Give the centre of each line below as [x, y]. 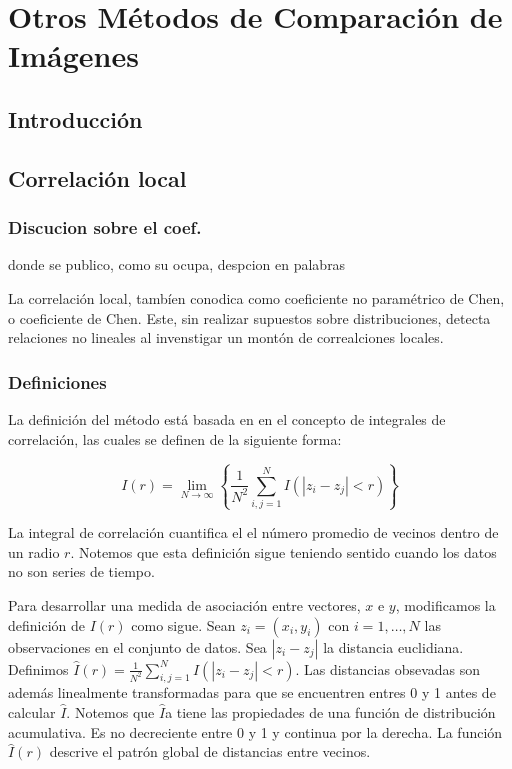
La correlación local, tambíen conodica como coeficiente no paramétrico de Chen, [256, 297]
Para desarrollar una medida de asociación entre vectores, [184, 605]
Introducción [75, 118]
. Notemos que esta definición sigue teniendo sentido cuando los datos [283, 551]
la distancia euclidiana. [393, 646]
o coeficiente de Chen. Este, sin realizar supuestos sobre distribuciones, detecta [249, 317]
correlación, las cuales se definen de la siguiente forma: [175, 438]
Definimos [38, 668]
